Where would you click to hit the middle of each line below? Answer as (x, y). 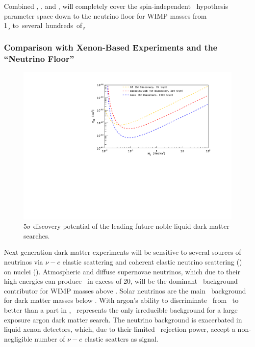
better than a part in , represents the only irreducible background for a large (121, 309)
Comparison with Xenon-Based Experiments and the (111, 47)
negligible (18, 338)
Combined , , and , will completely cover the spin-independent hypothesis (116, 6)
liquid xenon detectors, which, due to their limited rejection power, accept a (120, 329)
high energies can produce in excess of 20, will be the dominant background (121, 281)
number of (50, 338)
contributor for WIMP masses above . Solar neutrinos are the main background (125, 290)
